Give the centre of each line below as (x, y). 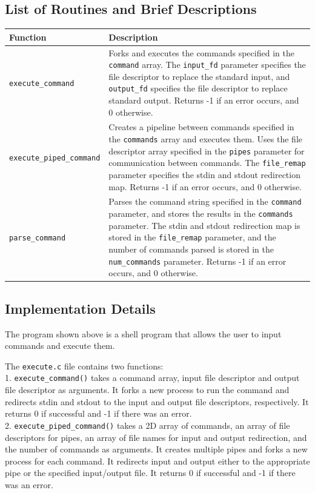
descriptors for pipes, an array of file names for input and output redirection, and (156, 437)
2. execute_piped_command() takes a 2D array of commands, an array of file (148, 425)
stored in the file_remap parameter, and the (192, 237)
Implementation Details (80, 308)
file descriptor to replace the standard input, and (199, 76)
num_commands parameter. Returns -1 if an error (197, 261)
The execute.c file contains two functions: (84, 366)
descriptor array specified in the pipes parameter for (207, 151)
